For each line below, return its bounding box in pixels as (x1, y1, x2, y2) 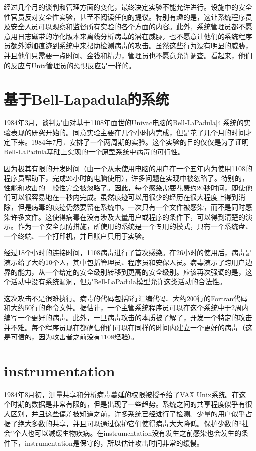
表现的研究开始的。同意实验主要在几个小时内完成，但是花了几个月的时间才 (10, 127, 252, 137)
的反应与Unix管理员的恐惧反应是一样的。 (4, 60, 136, 70)
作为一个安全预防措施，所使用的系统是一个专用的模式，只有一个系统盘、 (17, 221, 252, 231)
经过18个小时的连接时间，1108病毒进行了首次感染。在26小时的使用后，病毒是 (4, 247, 252, 258)
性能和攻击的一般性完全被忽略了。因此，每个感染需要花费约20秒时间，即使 (4, 182, 245, 192)
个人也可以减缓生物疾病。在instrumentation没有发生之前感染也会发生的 (14, 428, 242, 438)
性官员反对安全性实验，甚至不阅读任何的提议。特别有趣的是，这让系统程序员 (4, 11, 252, 22)
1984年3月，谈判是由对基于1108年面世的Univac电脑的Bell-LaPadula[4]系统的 (4, 117, 244, 128)
